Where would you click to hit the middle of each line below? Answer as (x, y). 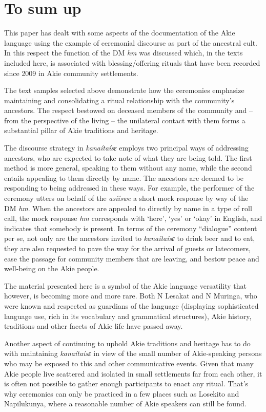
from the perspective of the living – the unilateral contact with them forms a (125, 120)
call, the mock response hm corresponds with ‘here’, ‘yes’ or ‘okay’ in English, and (133, 218)
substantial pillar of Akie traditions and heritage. (81, 130)
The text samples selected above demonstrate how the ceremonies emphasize (124, 90)
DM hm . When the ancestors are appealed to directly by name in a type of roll (128, 208)
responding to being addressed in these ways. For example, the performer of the (129, 188)
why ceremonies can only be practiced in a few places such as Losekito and (122, 393)
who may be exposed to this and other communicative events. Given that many (129, 363)
